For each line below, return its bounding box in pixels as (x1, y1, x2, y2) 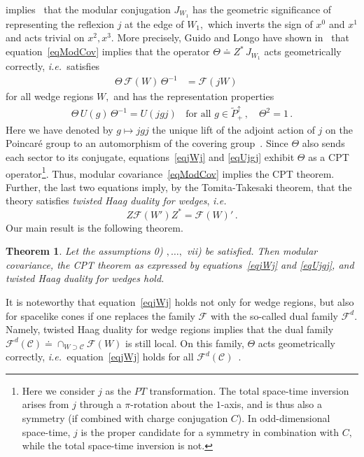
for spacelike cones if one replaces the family (6, 308, 195, 323)
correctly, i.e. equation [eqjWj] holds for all (6, 349, 194, 364)
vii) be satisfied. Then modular (186, 244, 318, 258)
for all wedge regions (6, 89, 94, 104)
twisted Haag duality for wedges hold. (6, 271, 164, 286)
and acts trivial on (6, 30, 85, 45)
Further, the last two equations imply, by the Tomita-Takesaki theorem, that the (6, 179, 352, 194)
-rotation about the (130, 397, 213, 412)
